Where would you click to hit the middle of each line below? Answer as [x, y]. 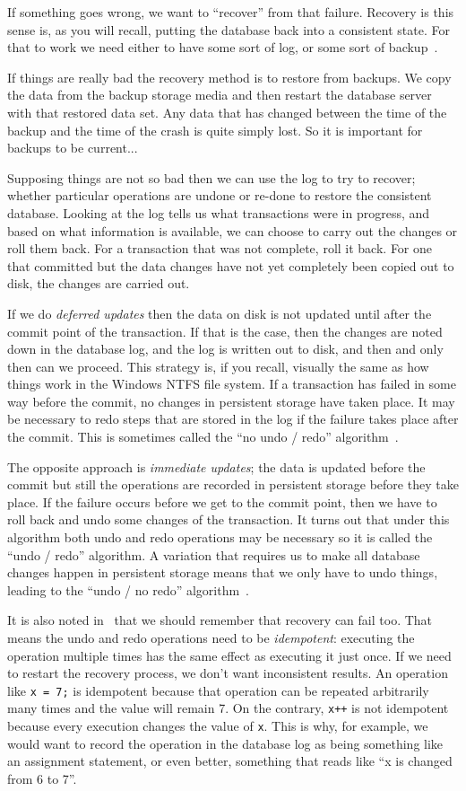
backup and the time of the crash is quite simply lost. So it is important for [215, 130]
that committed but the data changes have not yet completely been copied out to [231, 265]
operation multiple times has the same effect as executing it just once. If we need [229, 655]
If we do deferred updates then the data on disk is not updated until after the [220, 313]
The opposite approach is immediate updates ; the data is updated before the [216, 466]
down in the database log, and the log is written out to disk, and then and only [225, 349]
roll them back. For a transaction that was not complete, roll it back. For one [220, 248]
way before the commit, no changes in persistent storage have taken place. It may [231, 401]
